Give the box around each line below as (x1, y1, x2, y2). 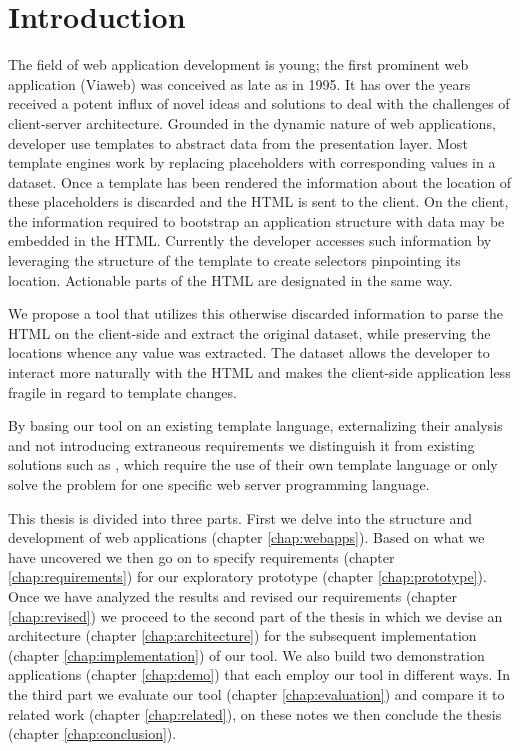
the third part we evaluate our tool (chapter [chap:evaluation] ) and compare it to (8, 683, 505, 704)
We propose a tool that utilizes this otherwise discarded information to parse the (8, 303, 503, 324)
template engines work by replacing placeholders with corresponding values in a (8, 152, 496, 173)
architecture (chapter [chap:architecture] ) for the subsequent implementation (8, 625, 477, 646)
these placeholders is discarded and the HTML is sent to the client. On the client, (8, 191, 509, 212)
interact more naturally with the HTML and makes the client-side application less (8, 362, 511, 383)
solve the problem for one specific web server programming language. (8, 474, 430, 494)
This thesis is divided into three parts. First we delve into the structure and (8, 507, 473, 528)
